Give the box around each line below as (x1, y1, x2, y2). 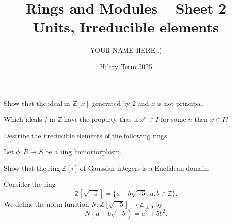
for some (160, 114, 186, 124)
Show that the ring (4, 163, 60, 173)
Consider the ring (4, 179, 56, 189)
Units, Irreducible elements (33, 17, 219, 37)
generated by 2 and (92, 98, 149, 108)
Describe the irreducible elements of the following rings (4, 130, 167, 140)
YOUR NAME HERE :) (90, 45, 162, 55)
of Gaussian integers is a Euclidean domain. (80, 163, 210, 173)
